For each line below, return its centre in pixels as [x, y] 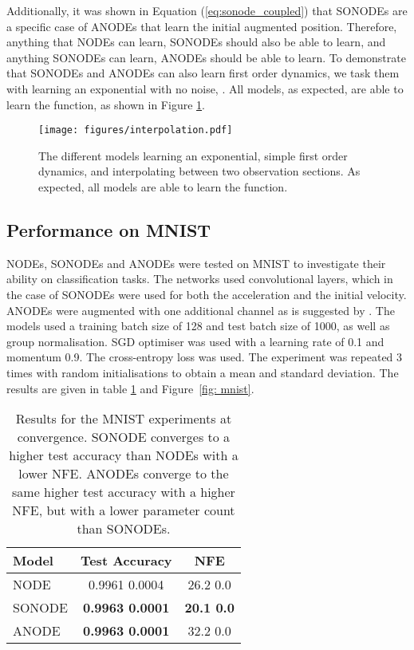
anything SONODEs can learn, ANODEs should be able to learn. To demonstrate [206, 57]
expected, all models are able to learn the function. [163, 187]
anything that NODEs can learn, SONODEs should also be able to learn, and [196, 42]
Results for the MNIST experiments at [124, 419]
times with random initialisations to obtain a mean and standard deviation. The [203, 372]
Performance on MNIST [109, 229]
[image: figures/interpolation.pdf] [136, 130]
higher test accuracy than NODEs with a [124, 455]
